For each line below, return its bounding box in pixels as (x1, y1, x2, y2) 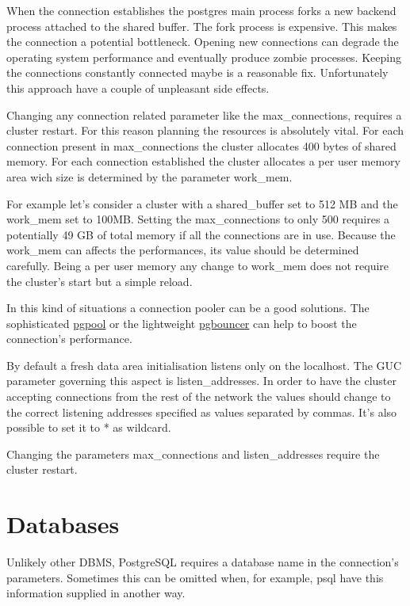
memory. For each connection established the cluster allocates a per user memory (6, 153, 400, 170)
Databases (6, 508, 120, 540)
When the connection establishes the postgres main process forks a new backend (6, 2, 397, 18)
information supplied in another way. (6, 585, 186, 601)
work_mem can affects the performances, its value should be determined (6, 242, 359, 258)
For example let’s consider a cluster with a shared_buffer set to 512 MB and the (6, 195, 398, 212)
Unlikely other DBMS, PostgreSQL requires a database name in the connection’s (6, 554, 399, 570)
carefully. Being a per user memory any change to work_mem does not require (6, 257, 389, 273)
